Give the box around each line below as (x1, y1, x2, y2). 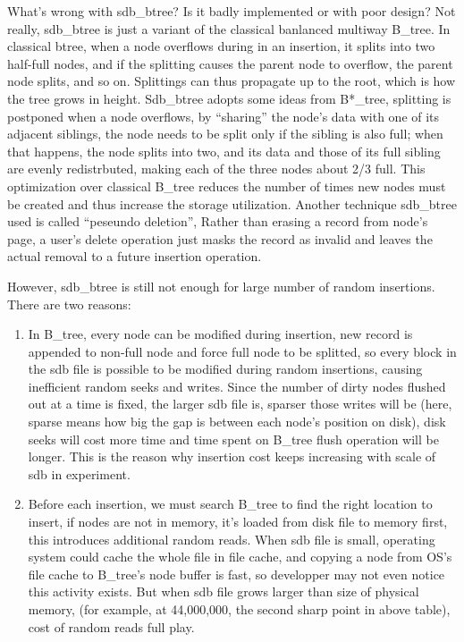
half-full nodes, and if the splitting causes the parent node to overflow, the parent (7, 54, 453, 72)
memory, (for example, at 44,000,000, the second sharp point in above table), (28, 600, 451, 618)
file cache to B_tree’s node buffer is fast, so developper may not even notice (28, 564, 445, 583)
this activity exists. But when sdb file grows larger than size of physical (28, 582, 419, 601)
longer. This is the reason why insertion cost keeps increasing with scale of (28, 447, 436, 466)
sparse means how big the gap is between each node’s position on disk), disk (28, 412, 446, 431)
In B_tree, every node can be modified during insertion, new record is (28, 325, 413, 343)
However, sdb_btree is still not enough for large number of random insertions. (7, 276, 435, 295)
